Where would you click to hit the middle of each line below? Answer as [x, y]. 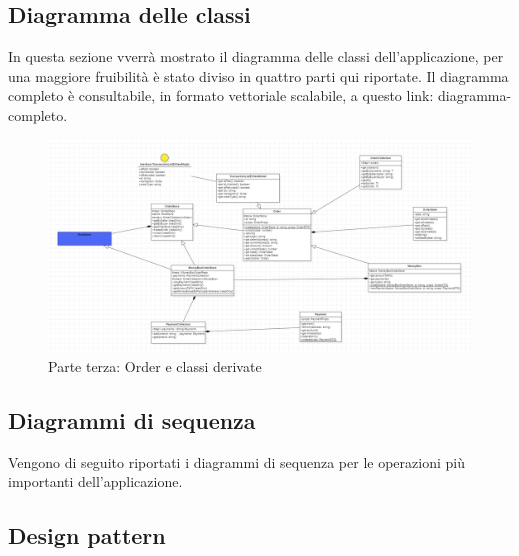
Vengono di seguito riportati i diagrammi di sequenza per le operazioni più [236, 461]
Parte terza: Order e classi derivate [155, 366]
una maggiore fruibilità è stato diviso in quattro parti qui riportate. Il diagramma [258, 75]
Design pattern [87, 535]
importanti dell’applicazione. [95, 481]
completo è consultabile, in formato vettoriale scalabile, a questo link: [221, 95]
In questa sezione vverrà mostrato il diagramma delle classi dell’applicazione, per [256, 56]
